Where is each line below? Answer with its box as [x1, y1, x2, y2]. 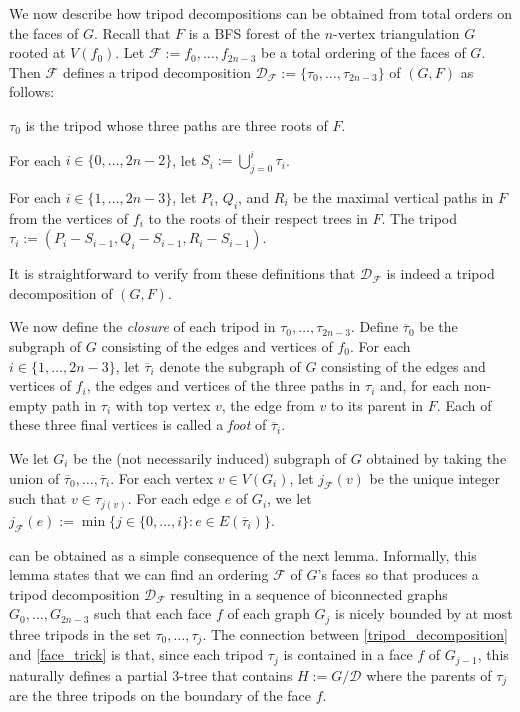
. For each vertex [110, 467, 214, 488]
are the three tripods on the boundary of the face [9, 685, 312, 706]
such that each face [94, 603, 212, 624]
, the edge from [221, 394, 315, 415]
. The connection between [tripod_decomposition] [202, 623, 508, 644]
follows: [9, 81, 55, 102]
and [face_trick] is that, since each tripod [9, 644, 264, 665]
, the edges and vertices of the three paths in [86, 375, 361, 396]
